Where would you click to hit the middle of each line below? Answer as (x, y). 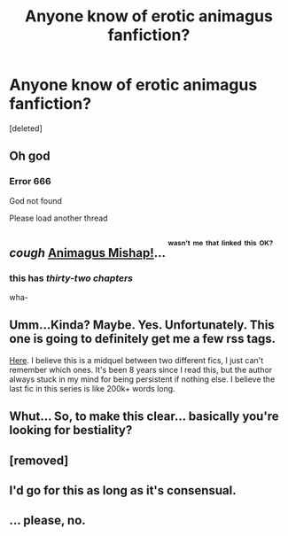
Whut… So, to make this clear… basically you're (144, 417)
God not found (35, 200)
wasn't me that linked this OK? (221, 243)
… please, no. (47, 520)
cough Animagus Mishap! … (87, 253)
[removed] (39, 460)
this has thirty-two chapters (71, 278)
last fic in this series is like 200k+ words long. (92, 388)
